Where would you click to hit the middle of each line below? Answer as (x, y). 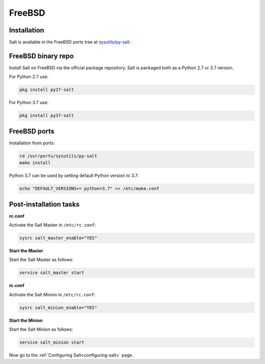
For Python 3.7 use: (29, 103)
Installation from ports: (32, 143)
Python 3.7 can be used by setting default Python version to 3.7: (74, 176)
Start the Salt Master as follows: (41, 260)
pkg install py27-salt (47, 90)
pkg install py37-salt (47, 116)
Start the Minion (26, 320)
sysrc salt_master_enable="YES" (58, 238)
